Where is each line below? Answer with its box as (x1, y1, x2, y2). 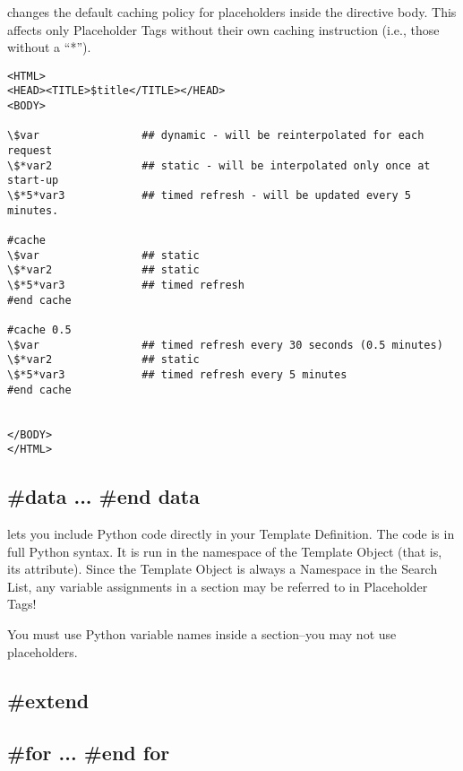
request (7, 144, 53, 158)
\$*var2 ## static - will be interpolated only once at (7, 159, 431, 172)
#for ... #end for (7, 739, 170, 767)
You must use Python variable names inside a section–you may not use (7, 625, 397, 644)
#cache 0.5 (7, 323, 72, 336)
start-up (7, 174, 59, 187)
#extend (7, 686, 90, 714)
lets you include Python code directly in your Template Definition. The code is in (7, 524, 455, 543)
